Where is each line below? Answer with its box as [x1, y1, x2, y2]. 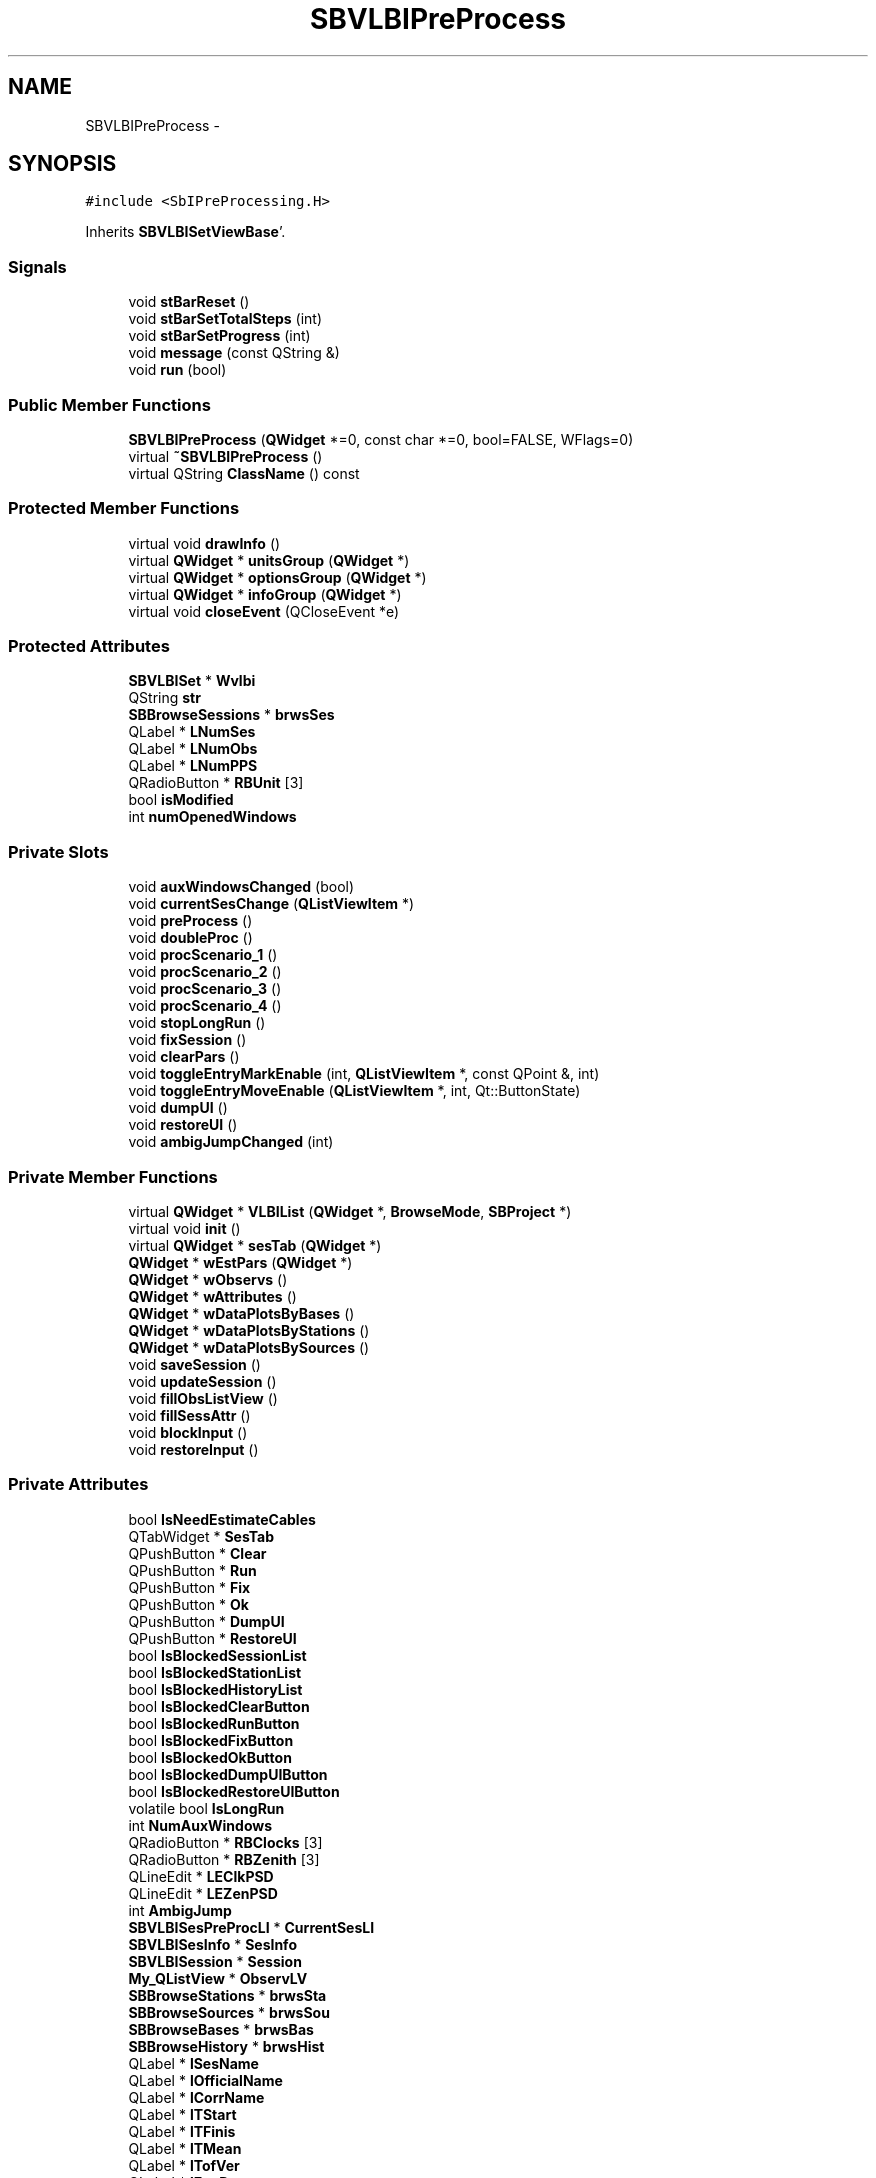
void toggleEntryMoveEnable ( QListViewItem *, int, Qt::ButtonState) [128, 1082, 581, 1100]
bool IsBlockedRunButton [128, 1714, 300, 1732]
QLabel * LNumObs [128, 740, 258, 758]
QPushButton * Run [128, 1561, 257, 1579]
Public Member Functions [8, 394, 211, 415]
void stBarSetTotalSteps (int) [128, 310, 323, 328]
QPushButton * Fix [128, 1578, 251, 1596]
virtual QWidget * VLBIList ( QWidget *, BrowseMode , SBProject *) [128, 1202, 572, 1220]
